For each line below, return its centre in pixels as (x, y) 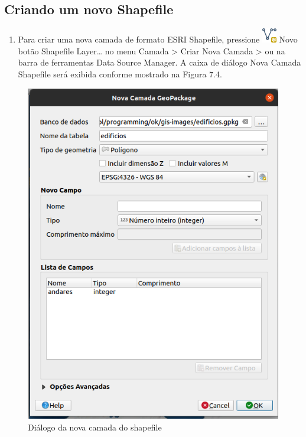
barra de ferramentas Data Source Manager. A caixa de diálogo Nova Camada (159, 62)
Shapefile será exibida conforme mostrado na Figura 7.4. (120, 74)
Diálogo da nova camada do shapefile (95, 427)
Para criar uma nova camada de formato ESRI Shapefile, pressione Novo (158, 39)
